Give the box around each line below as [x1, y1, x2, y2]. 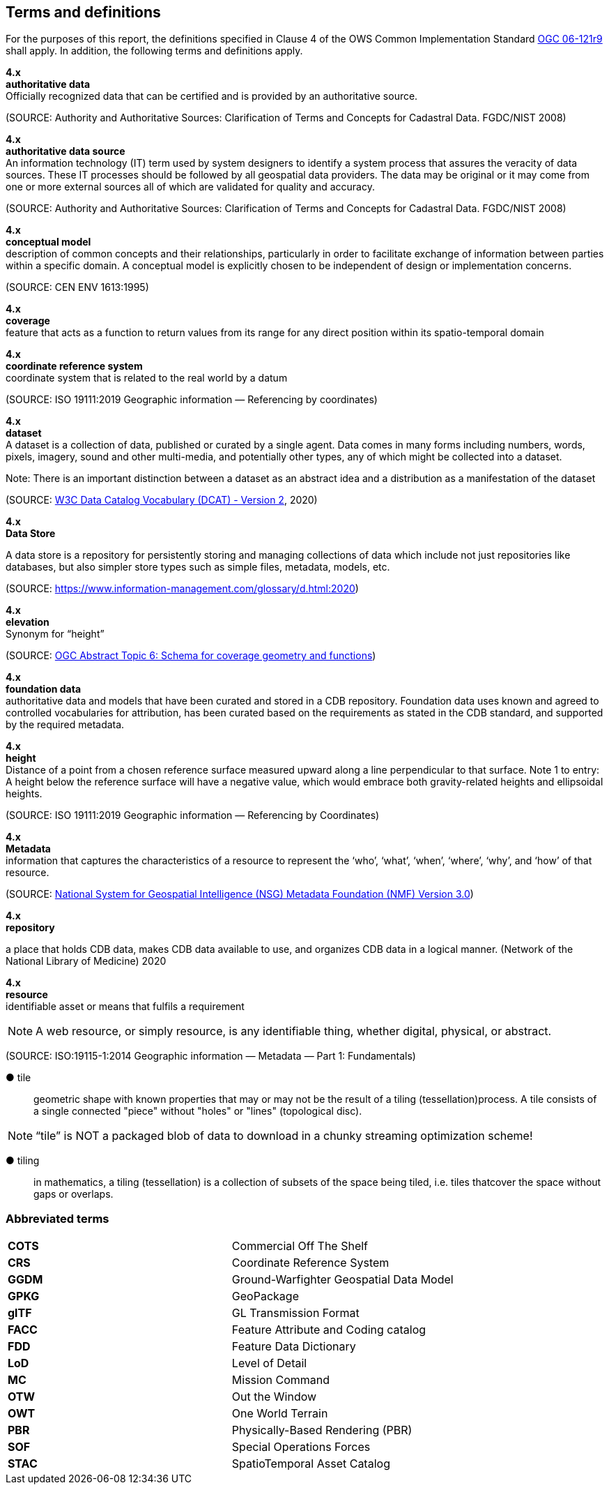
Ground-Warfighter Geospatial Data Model [231, 1272, 454, 1287]
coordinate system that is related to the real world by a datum [6, 372, 288, 384]
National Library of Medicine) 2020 [6, 955, 167, 968]
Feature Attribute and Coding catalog [231, 1323, 426, 1337]
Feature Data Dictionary [231, 1339, 356, 1354]
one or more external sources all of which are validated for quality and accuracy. [6, 181, 375, 193]
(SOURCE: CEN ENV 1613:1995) [6, 281, 149, 294]
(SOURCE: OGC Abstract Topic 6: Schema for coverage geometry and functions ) [6, 649, 376, 662]
